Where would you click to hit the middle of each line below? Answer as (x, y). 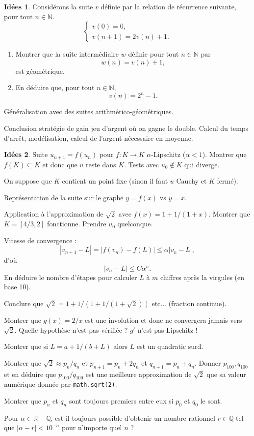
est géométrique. (40, 71)
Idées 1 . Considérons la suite (49, 6)
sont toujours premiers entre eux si (121, 401)
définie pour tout (153, 54)
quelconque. (135, 224)
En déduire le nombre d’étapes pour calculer (71, 277)
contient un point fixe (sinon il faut (115, 181)
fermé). (228, 181)
